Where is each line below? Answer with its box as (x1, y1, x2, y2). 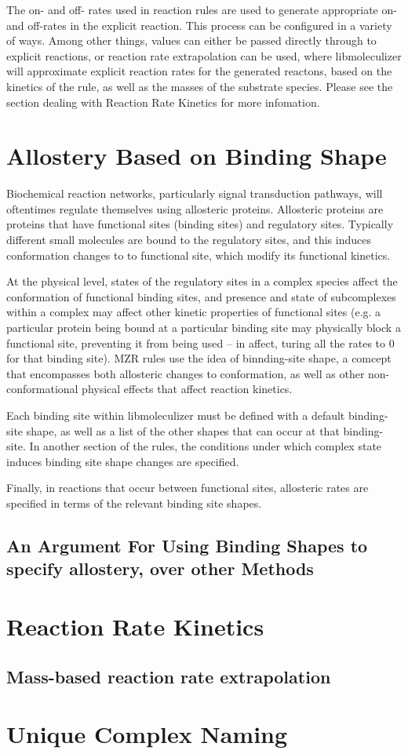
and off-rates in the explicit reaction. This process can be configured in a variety (6, 16, 392, 33)
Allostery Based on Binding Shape (6, 140, 387, 172)
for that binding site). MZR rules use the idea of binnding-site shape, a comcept (6, 350, 392, 366)
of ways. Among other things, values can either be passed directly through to (6, 32, 377, 49)
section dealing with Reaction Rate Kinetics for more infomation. (6, 93, 320, 110)
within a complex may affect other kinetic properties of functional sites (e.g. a (6, 304, 381, 320)
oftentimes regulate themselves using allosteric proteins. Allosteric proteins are (6, 200, 384, 217)
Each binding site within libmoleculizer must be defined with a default (6, 407, 345, 423)
